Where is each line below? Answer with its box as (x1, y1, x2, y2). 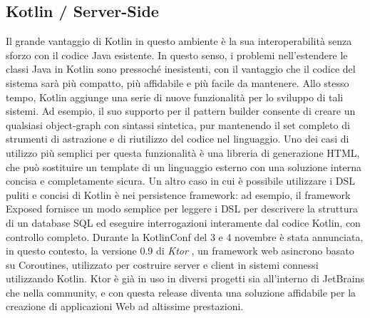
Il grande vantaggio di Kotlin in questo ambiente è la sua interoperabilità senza (6, 34, 352, 48)
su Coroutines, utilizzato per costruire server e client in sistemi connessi (6, 257, 319, 272)
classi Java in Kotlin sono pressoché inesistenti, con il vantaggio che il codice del (6, 61, 356, 76)
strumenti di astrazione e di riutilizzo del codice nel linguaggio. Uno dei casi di (6, 131, 349, 146)
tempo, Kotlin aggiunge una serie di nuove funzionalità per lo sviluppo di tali (6, 89, 344, 104)
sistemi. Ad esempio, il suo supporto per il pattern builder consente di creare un (6, 103, 356, 118)
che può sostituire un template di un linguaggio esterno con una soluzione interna (6, 159, 361, 174)
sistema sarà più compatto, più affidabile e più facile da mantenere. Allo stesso (6, 75, 349, 90)
